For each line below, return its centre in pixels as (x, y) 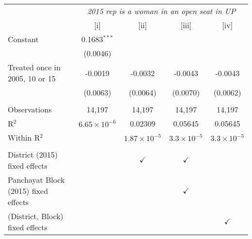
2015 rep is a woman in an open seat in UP (161, 11)
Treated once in (34, 67)
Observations (30, 109)
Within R (24, 137)
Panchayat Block (36, 180)
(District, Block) (36, 216)
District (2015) (33, 154)
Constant (23, 39)
